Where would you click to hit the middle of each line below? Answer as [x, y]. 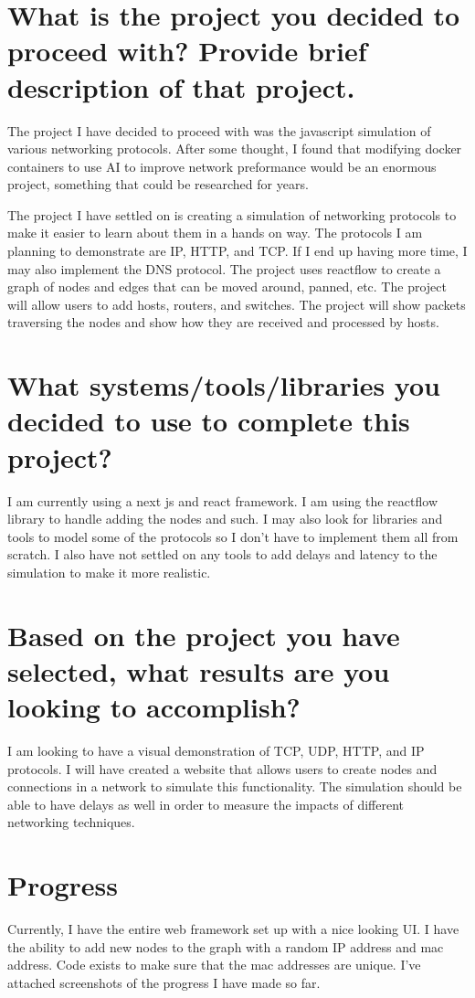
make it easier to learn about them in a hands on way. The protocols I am [215, 233]
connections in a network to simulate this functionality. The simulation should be [235, 786]
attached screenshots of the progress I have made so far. [164, 982]
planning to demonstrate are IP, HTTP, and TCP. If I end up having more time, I [237, 251]
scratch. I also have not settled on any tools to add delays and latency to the [222, 554]
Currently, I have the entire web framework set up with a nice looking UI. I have [233, 929]
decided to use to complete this [209, 421]
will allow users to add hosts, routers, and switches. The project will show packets [237, 304]
